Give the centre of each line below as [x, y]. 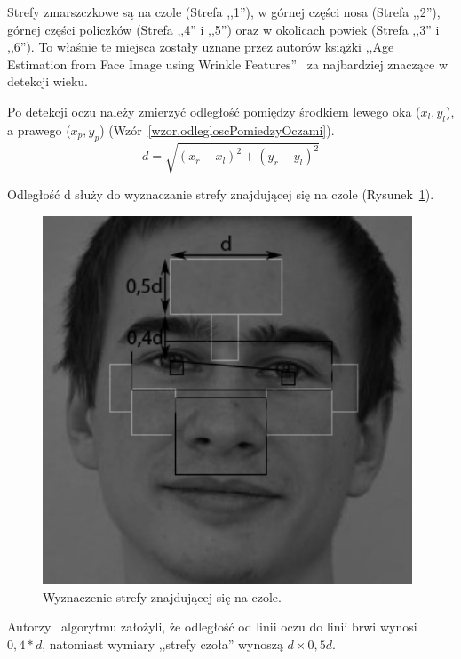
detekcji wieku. [48, 81]
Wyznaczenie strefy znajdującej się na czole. [162, 596]
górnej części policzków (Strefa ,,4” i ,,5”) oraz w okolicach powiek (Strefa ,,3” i [223, 29]
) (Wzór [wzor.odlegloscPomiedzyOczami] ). [217, 129]
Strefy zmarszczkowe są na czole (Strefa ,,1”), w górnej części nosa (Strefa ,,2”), [224, 12]
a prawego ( [39, 129]
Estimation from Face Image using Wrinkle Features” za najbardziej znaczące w [228, 64]
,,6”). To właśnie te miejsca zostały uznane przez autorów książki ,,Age [201, 47]
